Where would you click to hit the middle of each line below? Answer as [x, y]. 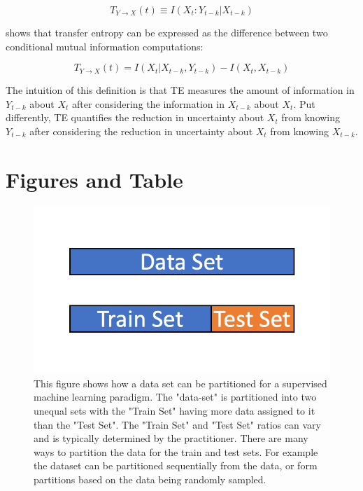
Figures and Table [94, 179]
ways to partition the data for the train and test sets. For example [176, 451]
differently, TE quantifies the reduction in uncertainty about [135, 117]
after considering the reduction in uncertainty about [141, 131]
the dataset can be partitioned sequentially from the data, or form [176, 465]
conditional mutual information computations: [105, 46]
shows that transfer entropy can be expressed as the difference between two [167, 32]
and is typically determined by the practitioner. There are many [171, 438]
